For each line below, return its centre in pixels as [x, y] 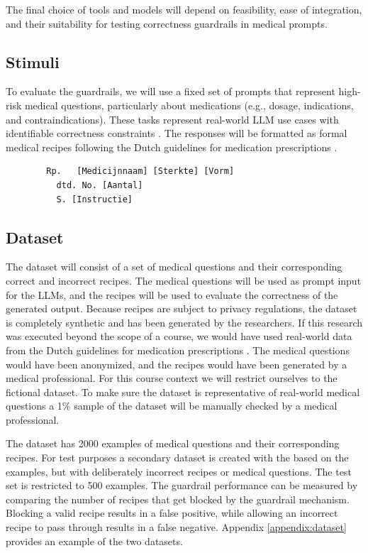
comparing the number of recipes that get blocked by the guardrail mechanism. [178, 499]
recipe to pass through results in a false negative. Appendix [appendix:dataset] [176, 527]
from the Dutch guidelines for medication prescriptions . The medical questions [178, 350]
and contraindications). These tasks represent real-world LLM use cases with [172, 119]
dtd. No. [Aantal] [100, 185]
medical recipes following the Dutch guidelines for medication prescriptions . [172, 147]
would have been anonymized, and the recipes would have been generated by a [177, 364]
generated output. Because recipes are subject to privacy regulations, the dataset [182, 308]
